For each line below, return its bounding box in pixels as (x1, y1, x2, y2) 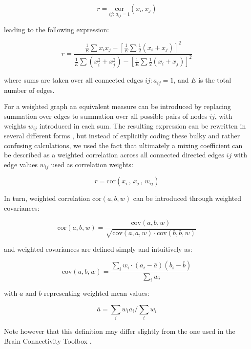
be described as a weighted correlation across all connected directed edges (4, 150, 224, 160)
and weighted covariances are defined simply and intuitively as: (4, 243, 192, 254)
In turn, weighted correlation (4, 193, 90, 203)
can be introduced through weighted (133, 193, 242, 203)
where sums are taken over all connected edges (4, 75, 143, 85)
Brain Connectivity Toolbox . (4, 335, 92, 346)
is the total (198, 75, 231, 85)
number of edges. (4, 85, 55, 95)
